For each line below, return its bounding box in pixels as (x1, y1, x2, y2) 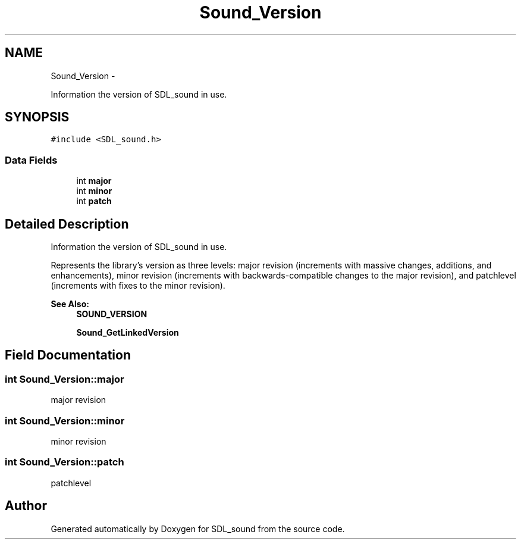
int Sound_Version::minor (5, 414, 125, 427)
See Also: (51, 299, 89, 309)
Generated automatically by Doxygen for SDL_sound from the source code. (51, 523, 345, 534)
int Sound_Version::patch (5, 456, 124, 468)
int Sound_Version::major (5, 373, 124, 385)
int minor (76, 186, 112, 196)
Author (5, 498, 47, 514)
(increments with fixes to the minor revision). (51, 280, 225, 291)
